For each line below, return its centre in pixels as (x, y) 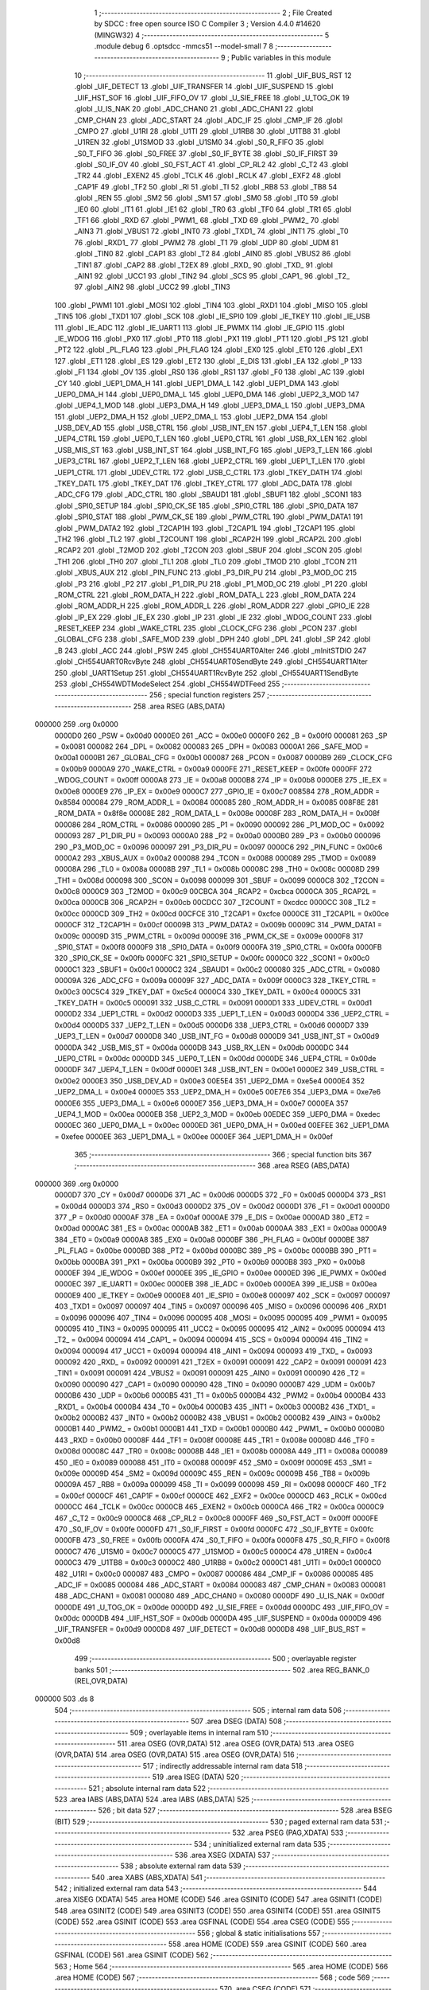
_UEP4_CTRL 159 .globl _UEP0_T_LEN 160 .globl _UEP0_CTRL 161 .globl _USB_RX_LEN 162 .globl (211, 439)
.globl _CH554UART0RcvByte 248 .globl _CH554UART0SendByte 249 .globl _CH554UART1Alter (211, 661)
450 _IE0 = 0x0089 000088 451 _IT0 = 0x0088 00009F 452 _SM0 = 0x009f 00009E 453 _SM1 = (213, 1462)
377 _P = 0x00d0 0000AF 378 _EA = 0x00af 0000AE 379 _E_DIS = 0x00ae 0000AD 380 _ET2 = (212, 1217)
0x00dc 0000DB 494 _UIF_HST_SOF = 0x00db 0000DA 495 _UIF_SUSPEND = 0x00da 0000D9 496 (218, 1618)
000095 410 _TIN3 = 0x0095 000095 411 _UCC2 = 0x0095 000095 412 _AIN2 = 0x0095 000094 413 (220, 1329)
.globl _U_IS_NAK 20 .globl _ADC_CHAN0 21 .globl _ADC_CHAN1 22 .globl (194, 109)
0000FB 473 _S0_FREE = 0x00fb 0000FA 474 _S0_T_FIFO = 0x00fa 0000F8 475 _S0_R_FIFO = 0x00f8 (222, 1540)
